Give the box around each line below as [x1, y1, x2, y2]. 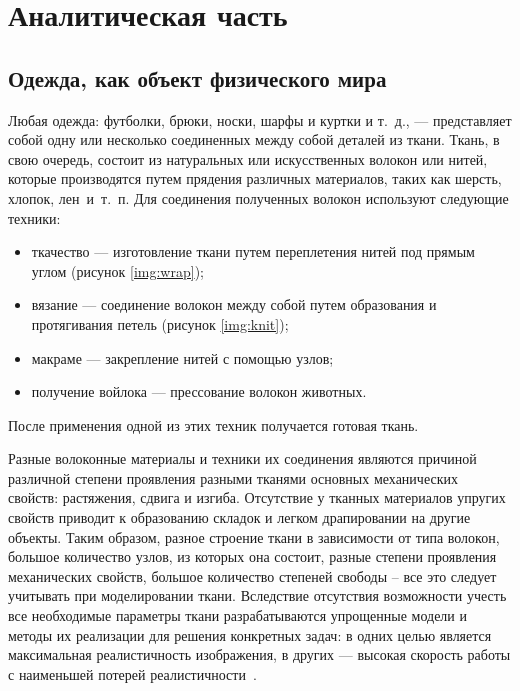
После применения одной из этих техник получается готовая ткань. [8, 414, 419, 435]
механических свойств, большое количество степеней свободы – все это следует [8, 565, 497, 586]
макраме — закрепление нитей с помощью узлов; [31, 347, 334, 368]
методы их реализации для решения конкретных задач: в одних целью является [8, 624, 492, 645]
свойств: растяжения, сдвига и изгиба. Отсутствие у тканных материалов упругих [8, 487, 506, 508]
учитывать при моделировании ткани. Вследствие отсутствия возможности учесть [8, 585, 507, 606]
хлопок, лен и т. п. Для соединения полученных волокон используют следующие [8, 187, 509, 208]
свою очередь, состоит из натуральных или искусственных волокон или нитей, [8, 148, 488, 169]
